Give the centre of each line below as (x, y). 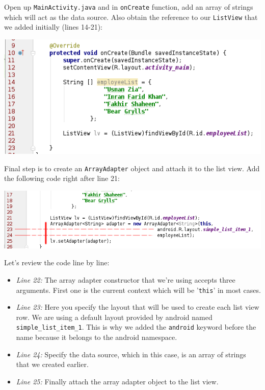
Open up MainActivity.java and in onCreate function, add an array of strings (129, 7)
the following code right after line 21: (62, 178)
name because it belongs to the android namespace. (97, 337)
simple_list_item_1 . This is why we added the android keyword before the (136, 327)
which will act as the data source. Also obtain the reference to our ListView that (131, 17)
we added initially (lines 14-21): (53, 27)
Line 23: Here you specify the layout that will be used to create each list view (138, 307)
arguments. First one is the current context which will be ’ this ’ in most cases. (138, 290)
